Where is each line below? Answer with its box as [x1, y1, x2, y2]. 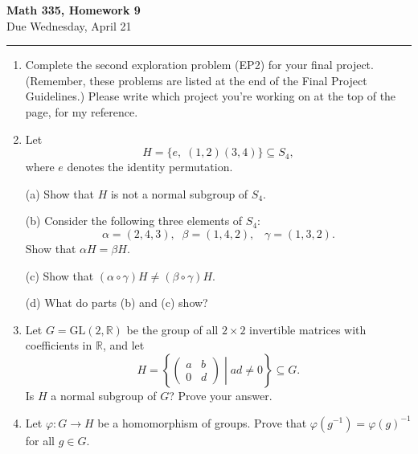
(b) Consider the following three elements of [25, 212, 243, 229]
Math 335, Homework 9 [6, 2, 141, 18]
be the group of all [126, 321, 219, 337]
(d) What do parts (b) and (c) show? [25, 294, 208, 311]
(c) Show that [25, 267, 94, 284]
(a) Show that [25, 185, 94, 202]
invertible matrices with [249, 321, 367, 337]
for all [25, 432, 55, 448]
